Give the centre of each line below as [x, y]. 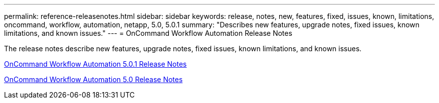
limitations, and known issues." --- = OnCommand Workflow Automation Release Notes [148, 33]
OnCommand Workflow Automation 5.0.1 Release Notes [95, 64]
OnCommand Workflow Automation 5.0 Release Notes [93, 79]
